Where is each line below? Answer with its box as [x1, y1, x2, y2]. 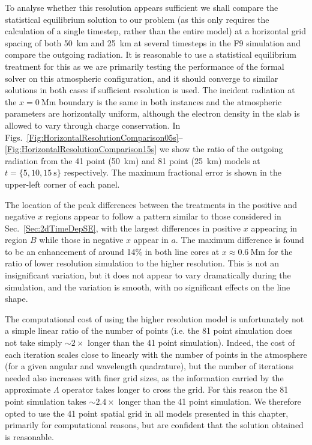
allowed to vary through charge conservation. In [5, 118, 181, 131]
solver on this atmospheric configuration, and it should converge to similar [5, 72, 278, 84]
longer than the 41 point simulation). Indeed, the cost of [88, 336, 295, 349]
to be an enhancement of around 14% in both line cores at [5, 245, 220, 257]
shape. [5, 292, 28, 305]
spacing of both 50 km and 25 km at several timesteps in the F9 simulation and [5, 36, 301, 49]
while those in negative [39, 233, 124, 246]
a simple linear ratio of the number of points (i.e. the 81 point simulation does [5, 324, 293, 337]
